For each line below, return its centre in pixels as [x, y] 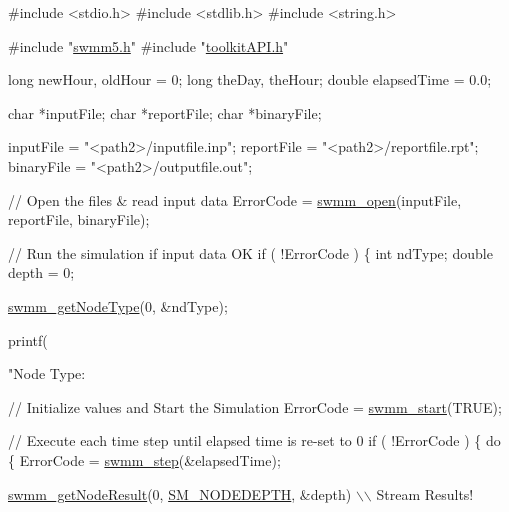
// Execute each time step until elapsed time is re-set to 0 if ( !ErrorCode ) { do [254, 440]
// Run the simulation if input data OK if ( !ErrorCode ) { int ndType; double [250, 252]
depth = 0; [41, 272]
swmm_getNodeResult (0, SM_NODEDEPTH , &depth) [180, 493]
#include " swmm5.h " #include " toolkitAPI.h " [148, 45]
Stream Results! [425, 493]
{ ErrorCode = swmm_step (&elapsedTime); [144, 459]
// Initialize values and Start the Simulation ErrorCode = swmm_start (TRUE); [255, 406]
